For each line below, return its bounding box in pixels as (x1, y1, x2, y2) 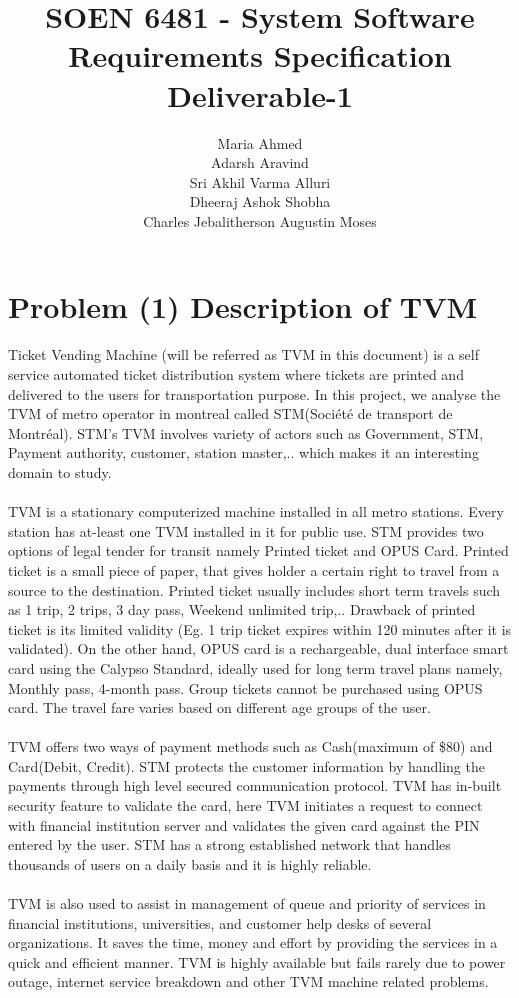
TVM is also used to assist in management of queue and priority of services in (8, 893, 486, 914)
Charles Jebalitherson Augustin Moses (143, 210, 377, 231)
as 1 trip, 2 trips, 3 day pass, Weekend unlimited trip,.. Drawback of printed (8, 599, 476, 620)
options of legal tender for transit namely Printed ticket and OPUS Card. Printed (8, 540, 509, 561)
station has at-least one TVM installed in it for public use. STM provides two (8, 520, 484, 541)
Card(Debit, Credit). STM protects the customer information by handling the (8, 755, 485, 776)
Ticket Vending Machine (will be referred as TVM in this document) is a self (8, 344, 479, 365)
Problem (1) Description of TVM (8, 286, 478, 327)
